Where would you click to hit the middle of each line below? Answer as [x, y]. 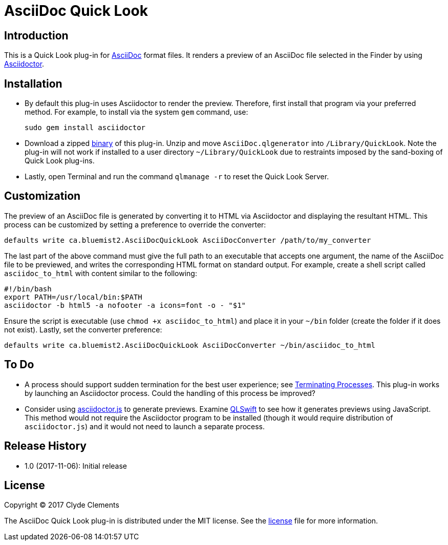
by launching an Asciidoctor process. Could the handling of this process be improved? [170, 393]
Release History [45, 446]
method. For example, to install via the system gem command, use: [136, 112]
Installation [33, 83]
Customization [42, 196]
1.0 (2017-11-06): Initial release [76, 466]
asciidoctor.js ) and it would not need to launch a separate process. [145, 426]
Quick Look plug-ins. [60, 161]
